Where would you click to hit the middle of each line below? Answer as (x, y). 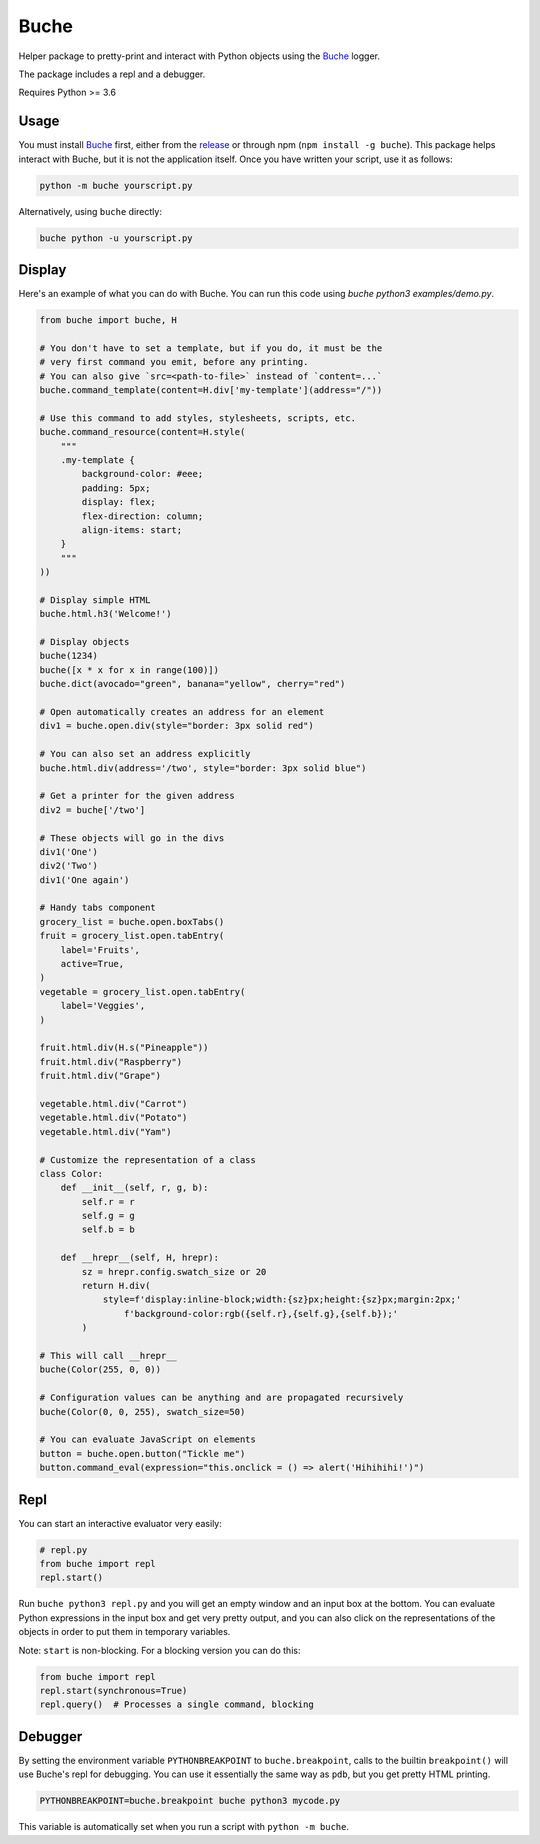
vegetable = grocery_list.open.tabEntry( (142, 991)
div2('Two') (69, 866)
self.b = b (108, 1229)
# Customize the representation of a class (148, 1159)
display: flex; (119, 502)
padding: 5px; (116, 488)
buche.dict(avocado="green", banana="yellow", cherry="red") (192, 684)
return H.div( (116, 1286)
